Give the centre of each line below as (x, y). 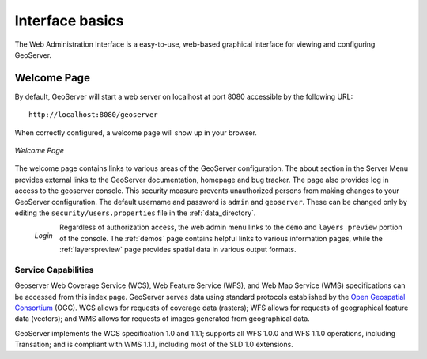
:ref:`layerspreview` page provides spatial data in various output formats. (178, 250)
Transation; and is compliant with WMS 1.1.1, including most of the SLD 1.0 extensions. (154, 345)
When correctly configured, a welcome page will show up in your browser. (136, 132)
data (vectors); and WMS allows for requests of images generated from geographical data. (162, 319)
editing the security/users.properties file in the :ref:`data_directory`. (135, 213)
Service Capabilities (54, 270)
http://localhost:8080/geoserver (93, 115)
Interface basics (69, 21)
